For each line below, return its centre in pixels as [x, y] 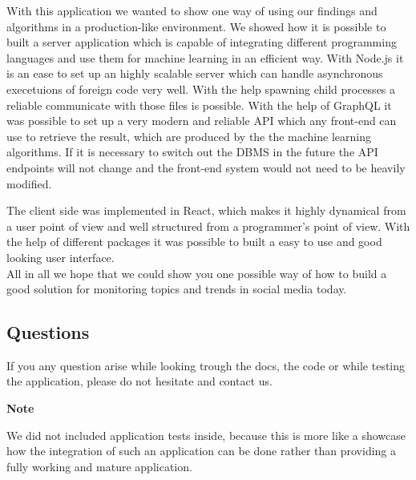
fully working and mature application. [99, 466]
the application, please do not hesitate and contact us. [139, 381]
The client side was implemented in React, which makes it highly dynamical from [206, 210]
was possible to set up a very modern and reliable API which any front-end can [202, 121]
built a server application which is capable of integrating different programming [202, 42]
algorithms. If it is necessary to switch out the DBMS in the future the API [192, 152]
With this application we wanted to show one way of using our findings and [192, 10]
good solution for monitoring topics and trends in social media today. [177, 289]
